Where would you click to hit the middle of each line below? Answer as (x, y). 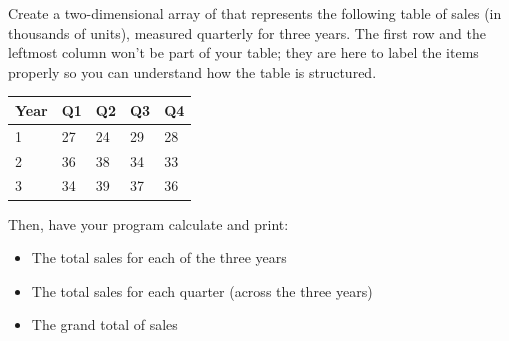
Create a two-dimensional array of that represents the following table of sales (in (255, 13)
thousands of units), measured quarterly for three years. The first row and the (247, 32)
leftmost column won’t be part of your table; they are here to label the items (243, 52)
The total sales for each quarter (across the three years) (202, 290)
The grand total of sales (104, 324)
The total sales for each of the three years (159, 257)
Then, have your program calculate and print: (148, 223)
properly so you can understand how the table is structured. (192, 71)
